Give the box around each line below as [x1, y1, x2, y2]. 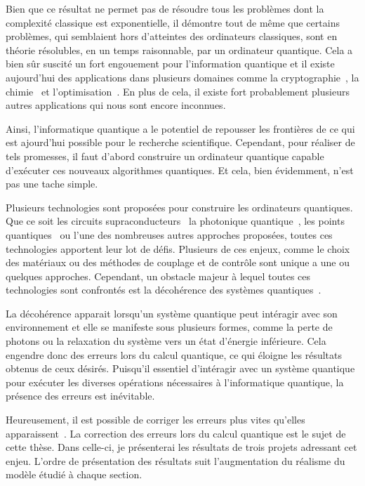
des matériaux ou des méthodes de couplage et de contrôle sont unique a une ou [6, 255, 350, 270]
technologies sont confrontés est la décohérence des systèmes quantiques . [6, 282, 321, 297]
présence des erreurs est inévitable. [6, 388, 155, 403]
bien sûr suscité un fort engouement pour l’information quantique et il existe [6, 56, 335, 71]
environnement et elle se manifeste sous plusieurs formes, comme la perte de [6, 320, 333, 334]
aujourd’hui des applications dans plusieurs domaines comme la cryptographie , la [6, 70, 359, 84]
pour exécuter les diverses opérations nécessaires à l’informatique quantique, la [6, 374, 344, 389]
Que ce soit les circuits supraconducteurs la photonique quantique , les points [6, 214, 345, 228]
